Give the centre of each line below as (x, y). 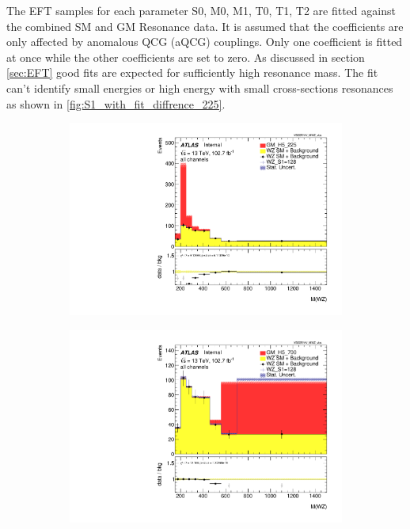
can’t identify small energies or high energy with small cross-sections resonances (200, 88)
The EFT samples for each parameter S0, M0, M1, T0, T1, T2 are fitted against (201, 10)
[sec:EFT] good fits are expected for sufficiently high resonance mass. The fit (192, 72)
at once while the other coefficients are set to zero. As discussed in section (186, 57)
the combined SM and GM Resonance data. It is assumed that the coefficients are (205, 26)
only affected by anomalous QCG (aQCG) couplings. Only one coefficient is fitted (205, 42)
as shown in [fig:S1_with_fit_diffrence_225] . (116, 103)
